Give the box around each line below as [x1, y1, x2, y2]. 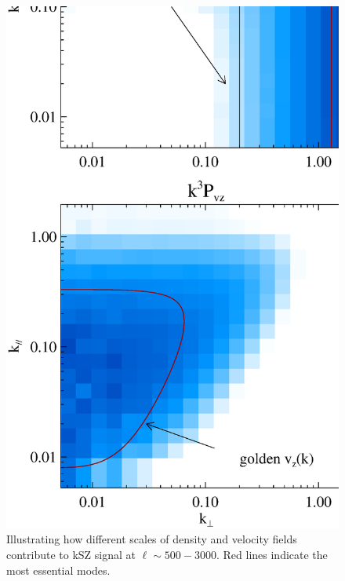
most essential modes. [6, 561, 111, 578]
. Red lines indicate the [216, 546, 328, 563]
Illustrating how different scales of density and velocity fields [6, 531, 297, 547]
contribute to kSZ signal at [6, 546, 136, 563]
